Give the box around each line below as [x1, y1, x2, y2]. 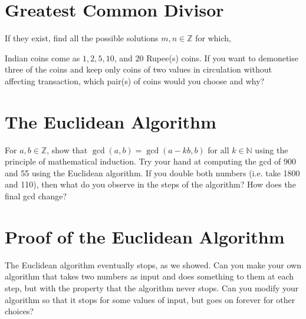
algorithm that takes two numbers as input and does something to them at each [5, 270, 294, 282]
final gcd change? [5, 190, 67, 202]
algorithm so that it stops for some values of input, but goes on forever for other [5, 293, 295, 305]
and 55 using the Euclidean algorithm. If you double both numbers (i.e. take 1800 [5, 166, 300, 179]
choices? [5, 305, 34, 317]
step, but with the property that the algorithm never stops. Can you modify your [5, 281, 299, 294]
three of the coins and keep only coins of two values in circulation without [5, 63, 272, 75]
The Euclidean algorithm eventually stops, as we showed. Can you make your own [5, 258, 301, 271]
